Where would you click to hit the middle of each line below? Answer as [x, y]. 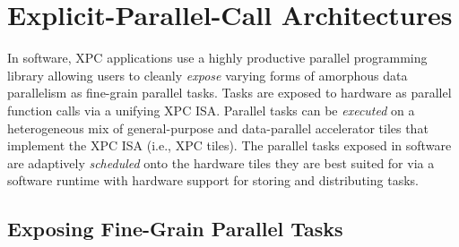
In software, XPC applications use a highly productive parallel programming [217, 58]
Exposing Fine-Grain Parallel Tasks [175, 229]
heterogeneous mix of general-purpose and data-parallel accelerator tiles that [218, 128]
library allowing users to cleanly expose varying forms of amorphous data [208, 75]
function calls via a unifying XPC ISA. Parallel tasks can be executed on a [211, 110]
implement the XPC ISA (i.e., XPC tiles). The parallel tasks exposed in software [229, 145]
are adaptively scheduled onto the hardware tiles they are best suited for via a [221, 162]
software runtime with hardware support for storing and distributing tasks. [213, 180]
